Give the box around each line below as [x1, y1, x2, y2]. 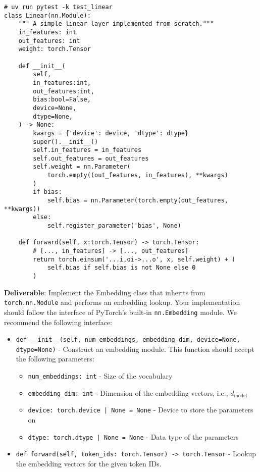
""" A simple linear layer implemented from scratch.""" [18, 20, 214, 28]
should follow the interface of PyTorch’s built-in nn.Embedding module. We [4, 306, 237, 317]
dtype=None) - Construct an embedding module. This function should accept [16, 343, 254, 354]
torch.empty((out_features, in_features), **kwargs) [47, 172, 228, 179]
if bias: [33, 188, 62, 196]
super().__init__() [33, 138, 98, 145]
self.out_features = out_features [33, 154, 149, 162]
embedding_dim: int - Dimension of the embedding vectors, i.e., [28, 387, 228, 398]
